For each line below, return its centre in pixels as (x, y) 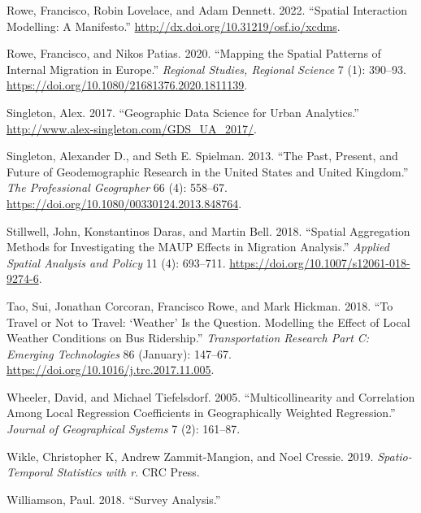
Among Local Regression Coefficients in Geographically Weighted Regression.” (201, 413)
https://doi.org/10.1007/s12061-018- (320, 262)
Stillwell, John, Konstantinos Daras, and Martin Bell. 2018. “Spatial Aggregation (208, 230)
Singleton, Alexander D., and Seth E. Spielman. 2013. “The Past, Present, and (202, 156)
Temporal (30, 472)
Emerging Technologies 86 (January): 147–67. (119, 353)
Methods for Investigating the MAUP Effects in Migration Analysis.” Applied (198, 247)
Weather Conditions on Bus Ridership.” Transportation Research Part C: (188, 338)
